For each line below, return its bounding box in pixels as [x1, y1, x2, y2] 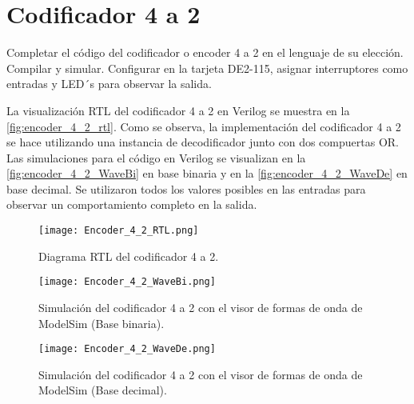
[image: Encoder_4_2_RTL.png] [38, 225, 199, 237]
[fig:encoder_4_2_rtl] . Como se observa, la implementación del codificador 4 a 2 [6, 118, 401, 134]
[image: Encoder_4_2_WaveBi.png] [38, 276, 216, 288]
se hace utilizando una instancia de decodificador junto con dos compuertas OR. [6, 134, 399, 150]
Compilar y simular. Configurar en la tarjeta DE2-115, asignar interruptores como [6, 59, 408, 76]
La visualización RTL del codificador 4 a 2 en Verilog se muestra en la [6, 102, 350, 118]
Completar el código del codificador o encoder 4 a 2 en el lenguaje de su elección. [6, 44, 404, 61]
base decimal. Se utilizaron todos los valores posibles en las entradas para [6, 180, 366, 197]
